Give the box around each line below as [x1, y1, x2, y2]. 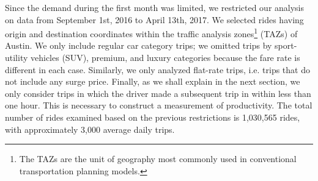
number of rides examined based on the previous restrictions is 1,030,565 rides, [5, 111, 300, 123]
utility [5, 51, 28, 64]
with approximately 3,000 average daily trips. [5, 122, 175, 135]
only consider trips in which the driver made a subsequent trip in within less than [5, 87, 311, 99]
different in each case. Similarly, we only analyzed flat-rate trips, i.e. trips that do [5, 63, 310, 76]
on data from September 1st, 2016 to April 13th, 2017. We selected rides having [5, 13, 304, 26]
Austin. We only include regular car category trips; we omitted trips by [5, 39, 272, 52]
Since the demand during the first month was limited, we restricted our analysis [5, 1, 305, 13]
